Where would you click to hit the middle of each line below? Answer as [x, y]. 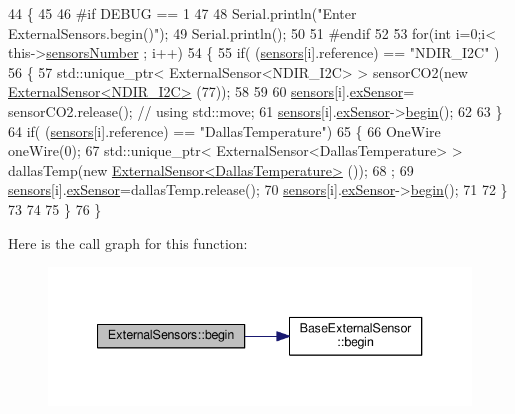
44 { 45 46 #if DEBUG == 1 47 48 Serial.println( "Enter [182, 13]
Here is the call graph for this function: [128, 242]
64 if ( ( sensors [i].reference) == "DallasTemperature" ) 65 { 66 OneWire [224, 130]
